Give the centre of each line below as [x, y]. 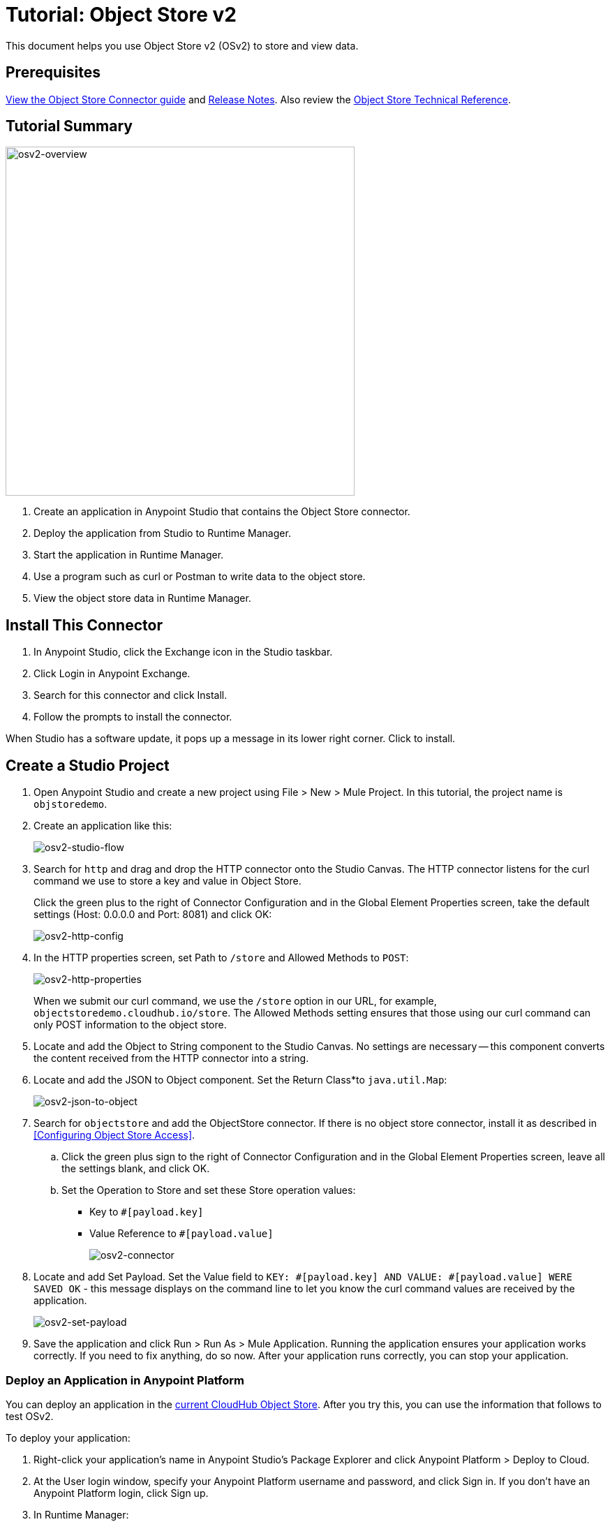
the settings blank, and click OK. [136, 1169]
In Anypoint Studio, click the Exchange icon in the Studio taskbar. [183, 652]
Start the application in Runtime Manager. [129, 555]
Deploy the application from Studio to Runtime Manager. [162, 533]
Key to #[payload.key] [147, 1212]
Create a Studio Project [88, 765]
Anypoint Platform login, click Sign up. [121, 1493]
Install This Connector [84, 625]
